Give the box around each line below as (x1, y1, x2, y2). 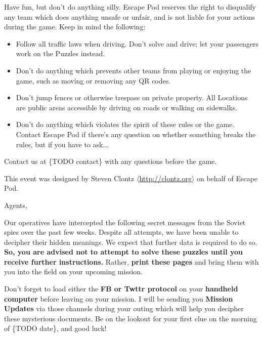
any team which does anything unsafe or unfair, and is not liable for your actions (4, 11, 255, 22)
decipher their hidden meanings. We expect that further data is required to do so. (4, 236, 257, 247)
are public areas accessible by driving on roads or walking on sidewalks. (16, 102, 238, 112)
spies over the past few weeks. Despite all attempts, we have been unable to (4, 227, 239, 237)
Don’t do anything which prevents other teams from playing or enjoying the (16, 65, 251, 75)
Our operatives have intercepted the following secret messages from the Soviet (4, 217, 246, 227)
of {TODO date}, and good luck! (4, 323, 107, 333)
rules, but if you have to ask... (16, 139, 109, 149)
